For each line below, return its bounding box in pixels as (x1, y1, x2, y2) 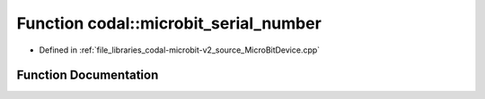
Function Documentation (16, 68, 159, 83)
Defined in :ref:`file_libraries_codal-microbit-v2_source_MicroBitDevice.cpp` (39, 45, 321, 55)
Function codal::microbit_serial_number (16, 13, 322, 33)
